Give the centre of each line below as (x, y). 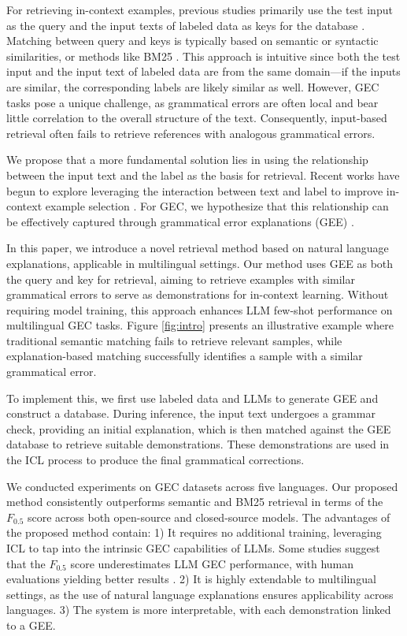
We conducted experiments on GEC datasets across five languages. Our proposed (202, 486)
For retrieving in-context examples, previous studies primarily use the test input (200, 9)
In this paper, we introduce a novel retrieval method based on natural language (198, 248)
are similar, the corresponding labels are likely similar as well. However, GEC (193, 86)
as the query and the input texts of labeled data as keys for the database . (186, 25)
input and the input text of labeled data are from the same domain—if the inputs (203, 71)
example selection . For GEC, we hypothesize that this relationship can (217, 206)
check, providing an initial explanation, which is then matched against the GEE (199, 428)
